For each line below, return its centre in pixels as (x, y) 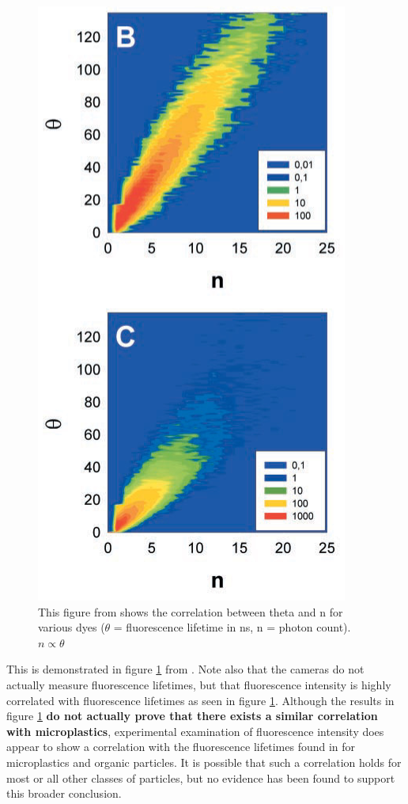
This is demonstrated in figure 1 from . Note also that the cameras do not (185, 669)
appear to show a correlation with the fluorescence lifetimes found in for (181, 747)
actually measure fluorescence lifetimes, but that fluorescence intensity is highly (199, 684)
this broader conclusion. (64, 793)
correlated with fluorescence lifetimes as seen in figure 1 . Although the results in (200, 700)
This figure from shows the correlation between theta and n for (191, 611)
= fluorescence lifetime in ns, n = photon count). (232, 627)
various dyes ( (72, 627)
